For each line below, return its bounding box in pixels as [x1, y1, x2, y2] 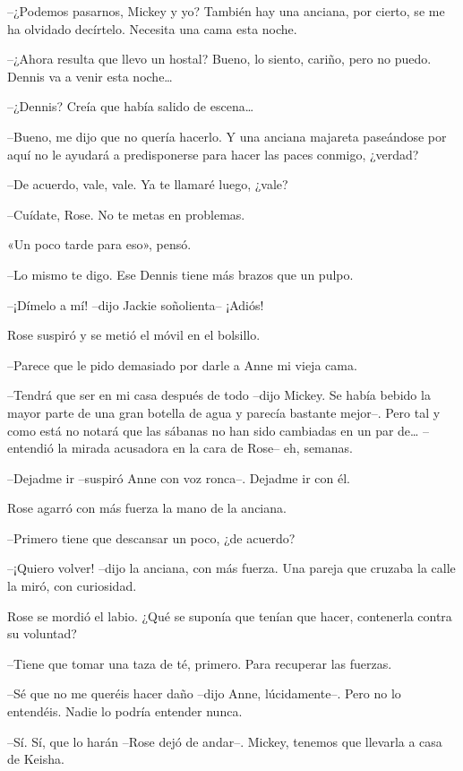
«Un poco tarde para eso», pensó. [7, 235, 192, 254]
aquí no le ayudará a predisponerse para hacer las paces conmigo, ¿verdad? [7, 144, 419, 163]
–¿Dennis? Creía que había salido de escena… [7, 97, 254, 116]
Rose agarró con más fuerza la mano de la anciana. [7, 498, 287, 517]
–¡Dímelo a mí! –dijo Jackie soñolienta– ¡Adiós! [7, 295, 264, 314]
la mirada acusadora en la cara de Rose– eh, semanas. [57, 438, 353, 457]
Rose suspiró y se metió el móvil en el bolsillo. [7, 325, 261, 344]
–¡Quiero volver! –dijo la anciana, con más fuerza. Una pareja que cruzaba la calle [7, 559, 456, 577]
